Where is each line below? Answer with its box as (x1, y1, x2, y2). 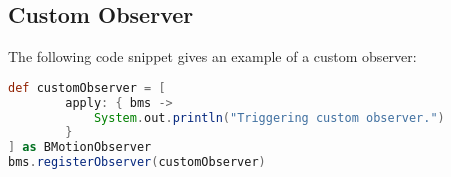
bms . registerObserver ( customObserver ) (8, 155, 266, 170)
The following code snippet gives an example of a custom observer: (8, 46, 417, 67)
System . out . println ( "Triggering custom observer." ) (93, 110, 445, 125)
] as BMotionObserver (8, 140, 152, 155)
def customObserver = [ (8, 80, 166, 95)
